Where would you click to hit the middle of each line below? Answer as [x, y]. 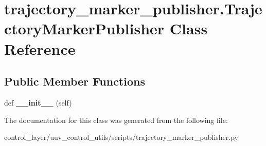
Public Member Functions [75, 81]
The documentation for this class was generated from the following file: [116, 120]
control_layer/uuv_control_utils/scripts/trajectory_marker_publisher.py [121, 137]
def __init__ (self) [38, 102]
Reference [40, 48]
